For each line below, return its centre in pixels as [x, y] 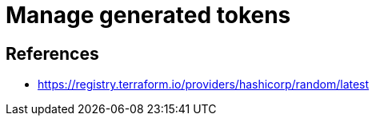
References [52, 53]
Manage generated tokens [148, 15]
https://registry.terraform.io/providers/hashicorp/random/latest [204, 85]
